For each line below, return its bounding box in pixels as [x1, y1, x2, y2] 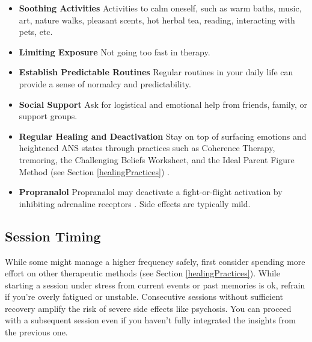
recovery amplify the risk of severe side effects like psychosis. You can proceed [5, 302, 292, 314]
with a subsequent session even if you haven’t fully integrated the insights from [5, 314, 296, 326]
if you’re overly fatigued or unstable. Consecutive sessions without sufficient [5, 290, 284, 303]
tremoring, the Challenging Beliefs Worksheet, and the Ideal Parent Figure [19, 153, 295, 166]
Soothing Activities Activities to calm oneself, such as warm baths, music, [19, 2, 302, 14]
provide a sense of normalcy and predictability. [19, 77, 191, 90]
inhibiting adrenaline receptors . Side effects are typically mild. [19, 197, 251, 210]
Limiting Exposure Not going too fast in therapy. [19, 45, 210, 58]
